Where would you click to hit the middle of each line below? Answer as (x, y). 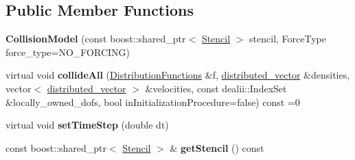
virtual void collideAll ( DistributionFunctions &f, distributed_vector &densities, (178, 75)
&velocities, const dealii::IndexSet (216, 88)
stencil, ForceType (288, 39)
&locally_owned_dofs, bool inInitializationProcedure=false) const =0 (153, 102)
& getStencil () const (217, 147)
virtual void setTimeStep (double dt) (87, 125)
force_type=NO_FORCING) (68, 52)
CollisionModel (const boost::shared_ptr (96, 39)
